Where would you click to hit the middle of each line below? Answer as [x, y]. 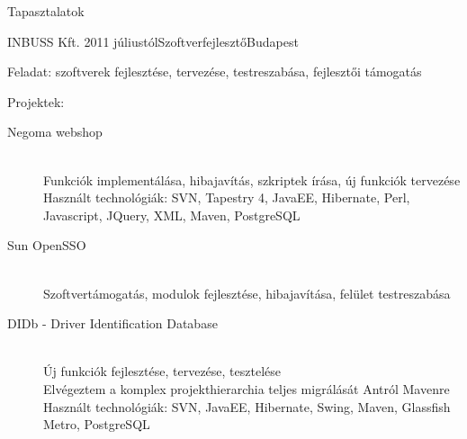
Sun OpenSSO [47, 245]
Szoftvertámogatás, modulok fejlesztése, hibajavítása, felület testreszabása [247, 293]
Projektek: [36, 101]
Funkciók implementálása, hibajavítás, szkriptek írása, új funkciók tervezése [252, 179]
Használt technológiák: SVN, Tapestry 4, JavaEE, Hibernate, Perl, [227, 197]
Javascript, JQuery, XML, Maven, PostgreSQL [172, 215]
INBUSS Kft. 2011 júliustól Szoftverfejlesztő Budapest [153, 41]
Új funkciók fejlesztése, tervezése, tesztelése [162, 371]
